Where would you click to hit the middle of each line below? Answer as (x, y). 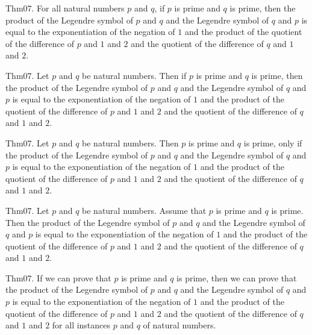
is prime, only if (273, 142)
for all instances (81, 325)
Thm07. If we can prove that (58, 277)
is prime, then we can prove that (237, 277)
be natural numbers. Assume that (144, 210)
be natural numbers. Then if (134, 75)
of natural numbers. (179, 325)
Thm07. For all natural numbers (65, 8)
